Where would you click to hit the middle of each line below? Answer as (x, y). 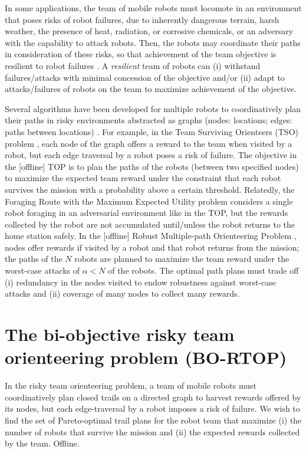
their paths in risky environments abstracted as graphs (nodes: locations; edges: (149, 120)
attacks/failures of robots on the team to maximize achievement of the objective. (151, 89)
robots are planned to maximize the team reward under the (182, 259)
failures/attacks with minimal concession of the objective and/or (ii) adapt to (145, 77)
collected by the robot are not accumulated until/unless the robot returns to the (150, 224)
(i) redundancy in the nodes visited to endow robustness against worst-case (140, 282)
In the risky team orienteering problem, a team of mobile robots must (131, 385)
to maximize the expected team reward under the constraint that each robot (143, 178)
